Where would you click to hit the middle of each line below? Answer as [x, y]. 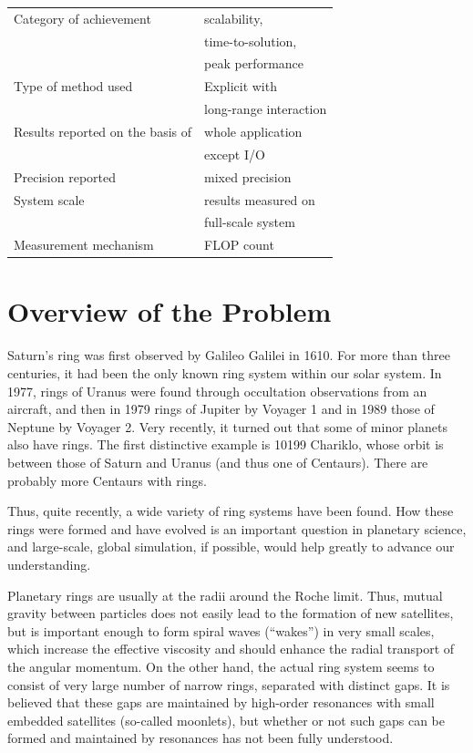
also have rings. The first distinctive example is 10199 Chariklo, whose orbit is [226, 444]
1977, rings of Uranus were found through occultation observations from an [217, 391]
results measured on [260, 199]
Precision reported [65, 176]
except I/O [235, 154]
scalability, [234, 18]
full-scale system [250, 222]
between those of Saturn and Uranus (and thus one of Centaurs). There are [218, 462]
